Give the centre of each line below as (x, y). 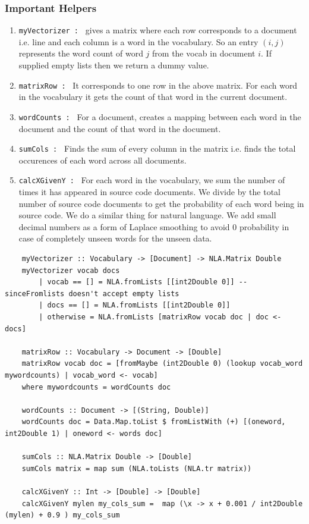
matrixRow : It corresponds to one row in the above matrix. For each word (158, 85)
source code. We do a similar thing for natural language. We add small (147, 215)
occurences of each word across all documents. (103, 160)
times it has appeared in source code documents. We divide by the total (149, 192)
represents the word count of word (81, 53)
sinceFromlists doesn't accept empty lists (92, 294)
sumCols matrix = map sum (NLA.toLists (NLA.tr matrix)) (137, 468)
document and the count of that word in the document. (120, 128)
